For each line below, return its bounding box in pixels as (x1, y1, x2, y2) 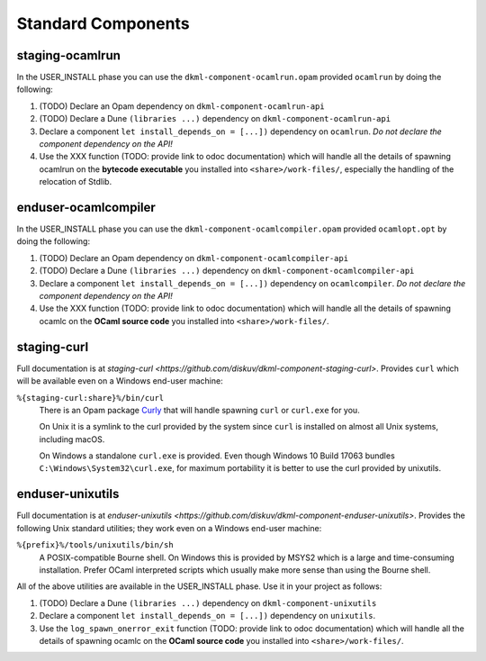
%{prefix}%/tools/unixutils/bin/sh (16, 540, 175, 550)
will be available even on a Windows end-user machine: (16, 376, 224, 386)
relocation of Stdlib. (39, 177, 112, 187)
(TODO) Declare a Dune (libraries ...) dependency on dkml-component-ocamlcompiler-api (39, 266, 415, 276)
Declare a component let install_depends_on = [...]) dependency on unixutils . (39, 611, 376, 621)
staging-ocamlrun (16, 48, 121, 63)
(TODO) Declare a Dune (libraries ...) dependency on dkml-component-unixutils (39, 597, 377, 608)
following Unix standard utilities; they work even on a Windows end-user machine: (16, 522, 322, 533)
